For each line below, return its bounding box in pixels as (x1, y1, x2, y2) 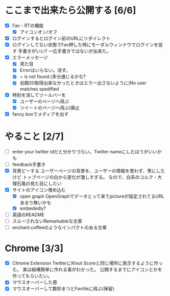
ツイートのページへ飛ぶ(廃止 (19, 104, 80, 111)
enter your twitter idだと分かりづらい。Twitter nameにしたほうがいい (12, 148, 158, 154)
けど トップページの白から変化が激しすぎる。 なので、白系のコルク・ (12, 174, 158, 180)
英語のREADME (12, 212, 45, 218)
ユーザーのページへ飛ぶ (19, 98, 69, 104)
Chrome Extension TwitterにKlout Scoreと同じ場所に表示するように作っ (12, 260, 163, 266)
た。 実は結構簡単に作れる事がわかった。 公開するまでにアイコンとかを (12, 266, 162, 273)
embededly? (19, 205, 46, 211)
